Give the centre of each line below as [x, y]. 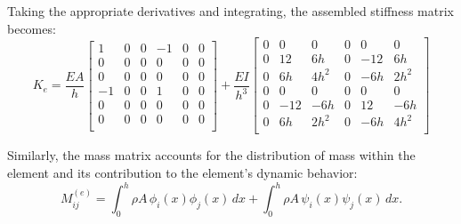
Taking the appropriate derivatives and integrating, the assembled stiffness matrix [230, 11]
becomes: [32, 28]
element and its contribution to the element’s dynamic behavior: [182, 172]
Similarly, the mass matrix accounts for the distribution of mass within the [211, 155]
